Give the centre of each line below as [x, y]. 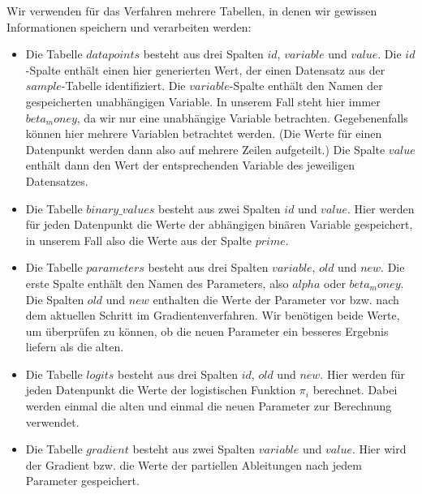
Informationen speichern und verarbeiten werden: [129, 26]
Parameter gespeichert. [82, 481]
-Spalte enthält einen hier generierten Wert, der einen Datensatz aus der [205, 69]
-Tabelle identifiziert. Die [123, 86]
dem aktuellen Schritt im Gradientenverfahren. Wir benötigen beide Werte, [213, 315]
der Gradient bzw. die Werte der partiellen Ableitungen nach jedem [194, 464]
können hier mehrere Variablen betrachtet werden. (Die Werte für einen [204, 133]
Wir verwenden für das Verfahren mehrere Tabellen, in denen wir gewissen [192, 11]
